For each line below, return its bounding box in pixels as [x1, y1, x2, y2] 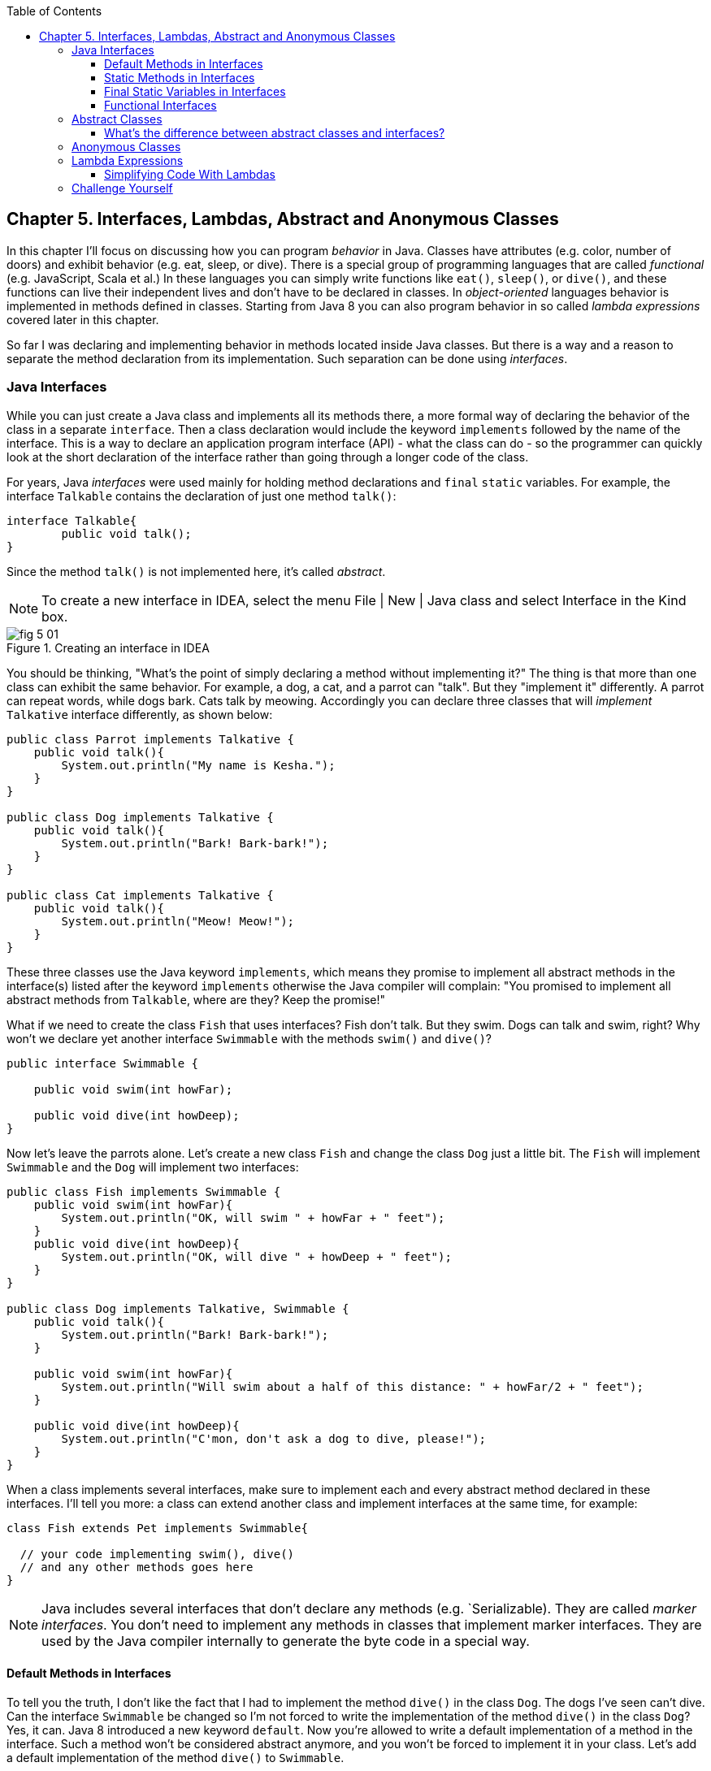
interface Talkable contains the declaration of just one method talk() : [7, 488, 397, 503]
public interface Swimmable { [7, 1056, 199, 1070]
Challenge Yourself [72, 181, 173, 195]
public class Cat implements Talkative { [7, 888, 274, 902]
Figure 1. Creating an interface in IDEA [7, 640, 210, 655]
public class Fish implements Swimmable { [7, 1184, 281, 1198]
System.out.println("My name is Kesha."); [61, 758, 336, 772]
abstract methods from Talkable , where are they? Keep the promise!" [7, 992, 386, 1007]
